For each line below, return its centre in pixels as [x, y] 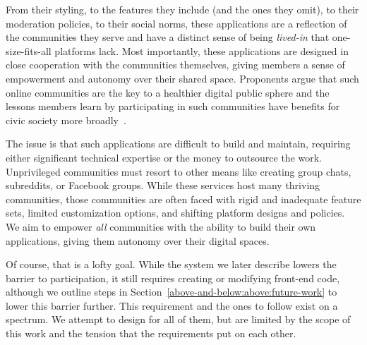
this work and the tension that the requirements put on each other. [151, 333]
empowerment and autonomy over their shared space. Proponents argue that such [182, 78]
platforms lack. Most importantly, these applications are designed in [201, 50]
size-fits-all [29, 50]
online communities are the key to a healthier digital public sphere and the [168, 92]
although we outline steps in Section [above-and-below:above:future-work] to [172, 292]
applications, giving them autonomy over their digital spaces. [138, 240]
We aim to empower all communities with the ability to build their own [161, 226]
